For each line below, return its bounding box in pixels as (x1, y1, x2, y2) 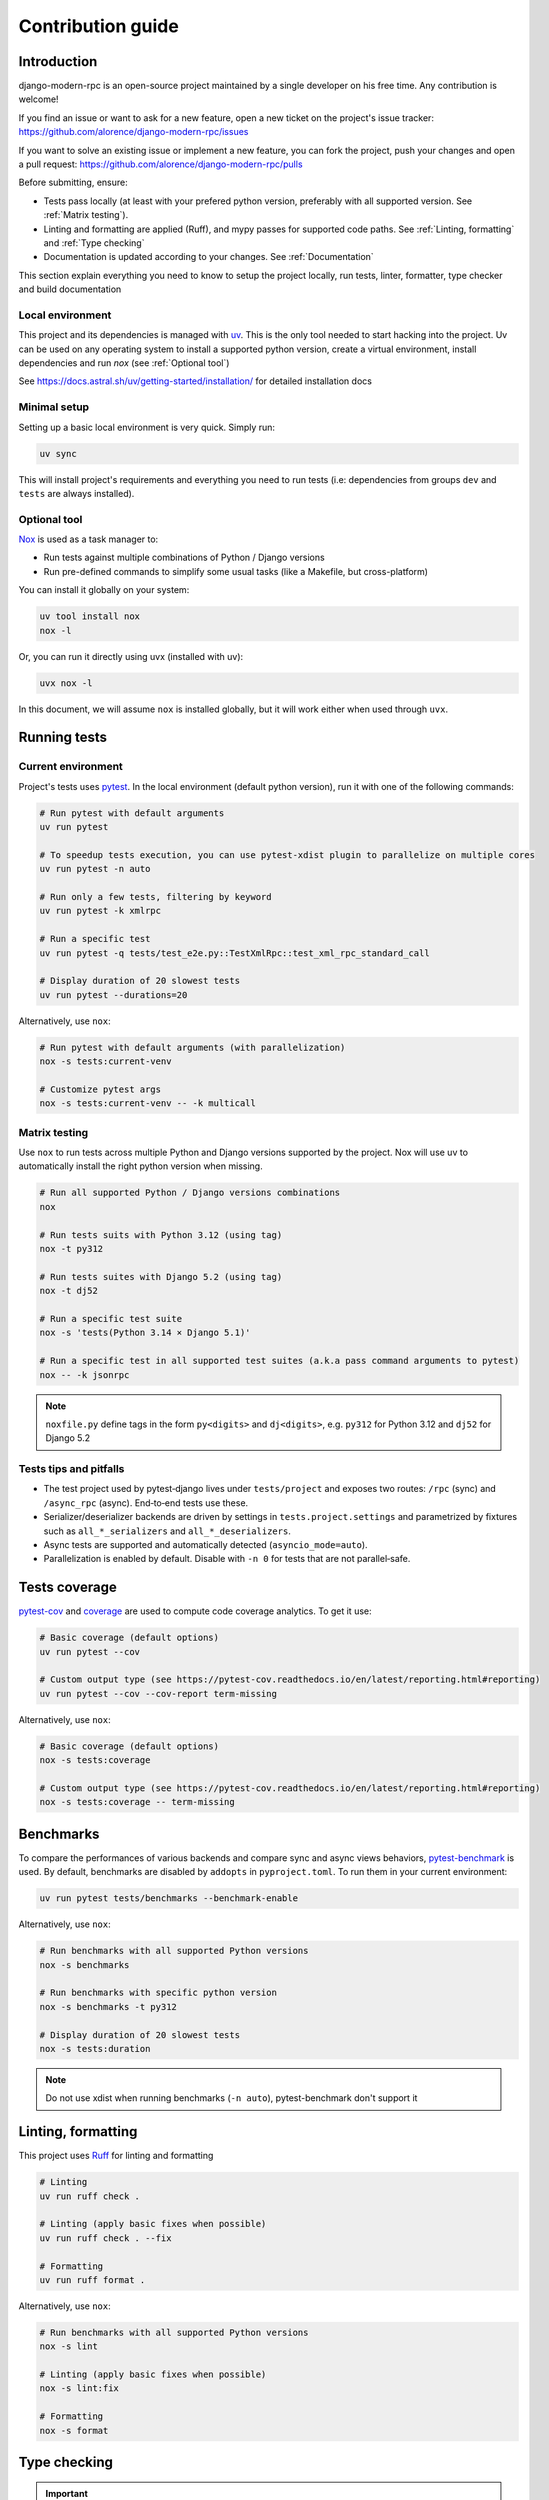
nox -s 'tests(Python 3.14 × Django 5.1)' (39, 1327, 251, 1339)
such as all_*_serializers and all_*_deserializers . (43, 1525, 292, 1537)
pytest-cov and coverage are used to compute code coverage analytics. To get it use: (18, 1605, 372, 1617)
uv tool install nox (39, 611, 140, 622)
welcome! (18, 93, 59, 105)
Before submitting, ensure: (18, 176, 129, 189)
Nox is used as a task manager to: (18, 533, 159, 545)
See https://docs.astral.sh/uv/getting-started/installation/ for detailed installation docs (18, 375, 372, 387)
